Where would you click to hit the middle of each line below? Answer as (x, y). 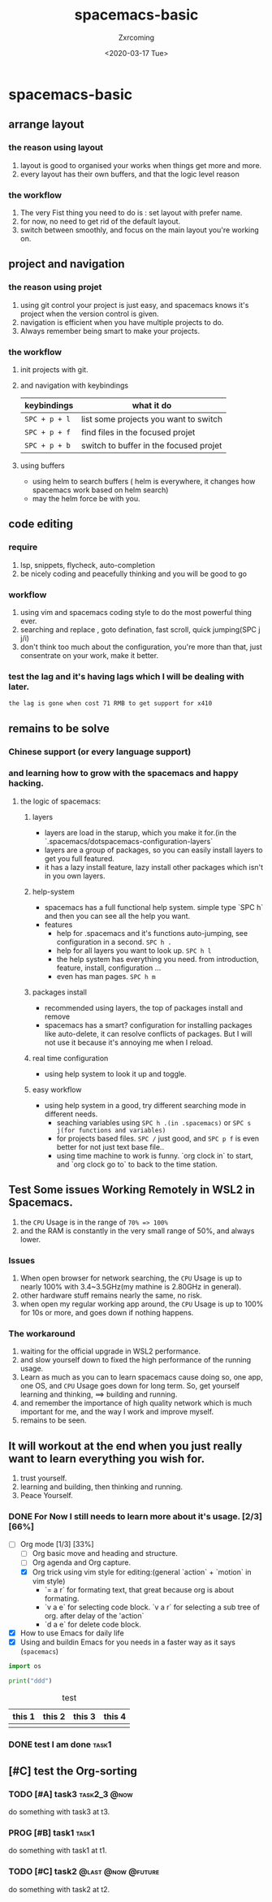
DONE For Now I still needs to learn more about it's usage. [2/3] (135, 1516)
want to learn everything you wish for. (107, 1459)
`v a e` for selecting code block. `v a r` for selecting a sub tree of (152, 1607)
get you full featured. (80, 858)
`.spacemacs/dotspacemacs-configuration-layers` (129, 841)
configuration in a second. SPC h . (114, 942)
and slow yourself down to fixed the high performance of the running (136, 1360)
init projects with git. (54, 369)
